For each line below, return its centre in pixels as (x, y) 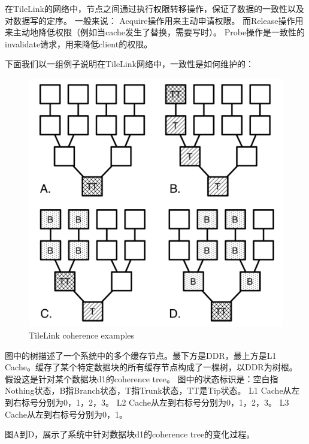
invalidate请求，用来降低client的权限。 (79, 43)
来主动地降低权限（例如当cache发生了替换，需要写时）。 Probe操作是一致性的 (155, 32)
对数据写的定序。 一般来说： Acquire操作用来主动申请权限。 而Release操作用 (154, 20)
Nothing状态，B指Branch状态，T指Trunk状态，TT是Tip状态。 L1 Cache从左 (152, 390)
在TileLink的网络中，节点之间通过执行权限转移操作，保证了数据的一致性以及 (154, 8)
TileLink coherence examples (82, 335)
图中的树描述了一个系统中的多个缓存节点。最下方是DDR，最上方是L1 (141, 355)
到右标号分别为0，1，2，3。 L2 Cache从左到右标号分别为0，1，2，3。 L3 (147, 402)
